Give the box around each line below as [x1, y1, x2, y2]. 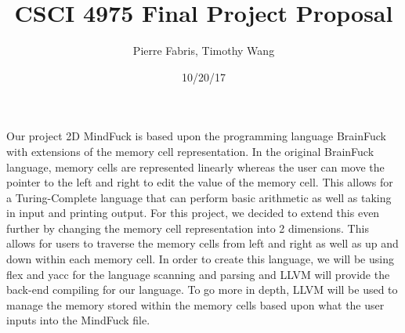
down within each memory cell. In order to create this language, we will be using [6, 251, 394, 267]
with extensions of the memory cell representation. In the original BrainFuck [6, 143, 374, 159]
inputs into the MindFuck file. [6, 312, 150, 328]
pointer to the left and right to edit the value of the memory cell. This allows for [6, 174, 393, 190]
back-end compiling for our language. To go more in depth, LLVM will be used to [6, 281, 398, 298]
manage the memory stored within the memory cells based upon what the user [6, 296, 385, 313]
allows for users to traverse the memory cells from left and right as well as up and [6, 235, 399, 252]
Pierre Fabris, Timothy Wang [132, 42, 275, 59]
